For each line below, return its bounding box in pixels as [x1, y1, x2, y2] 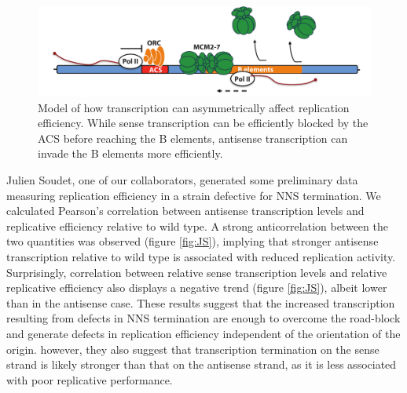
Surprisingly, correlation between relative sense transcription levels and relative [6, 264, 387, 280]
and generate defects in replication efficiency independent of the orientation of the [6, 326, 401, 342]
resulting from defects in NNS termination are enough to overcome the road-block [6, 310, 401, 326]
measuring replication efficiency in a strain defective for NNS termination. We [6, 187, 381, 203]
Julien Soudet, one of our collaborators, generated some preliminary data [6, 172, 358, 188]
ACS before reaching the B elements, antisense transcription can [38, 129, 348, 146]
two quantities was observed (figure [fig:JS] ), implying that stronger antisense [6, 233, 379, 249]
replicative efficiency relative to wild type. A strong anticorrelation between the [6, 217, 388, 234]
